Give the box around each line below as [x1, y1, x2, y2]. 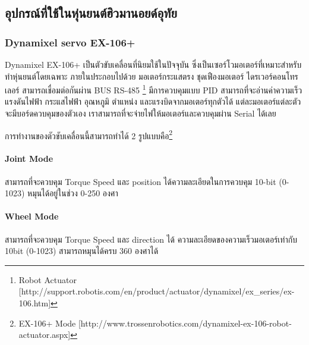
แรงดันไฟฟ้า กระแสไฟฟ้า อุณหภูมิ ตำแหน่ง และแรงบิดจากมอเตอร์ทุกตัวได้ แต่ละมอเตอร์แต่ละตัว [5, 95, 301, 108]
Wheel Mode [5, 210, 59, 222]
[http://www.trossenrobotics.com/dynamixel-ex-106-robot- [78, 316, 292, 329]
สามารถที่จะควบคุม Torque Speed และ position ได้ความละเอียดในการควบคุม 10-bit [5, 175, 276, 187]
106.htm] [18, 297, 51, 309]
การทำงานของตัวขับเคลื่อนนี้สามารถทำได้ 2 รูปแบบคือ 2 [5, 127, 173, 142]
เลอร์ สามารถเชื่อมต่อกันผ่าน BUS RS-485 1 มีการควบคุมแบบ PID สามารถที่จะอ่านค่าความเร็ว [5, 82, 302, 96]
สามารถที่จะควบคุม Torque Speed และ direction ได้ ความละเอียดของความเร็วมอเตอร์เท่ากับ [5, 233, 297, 245]
